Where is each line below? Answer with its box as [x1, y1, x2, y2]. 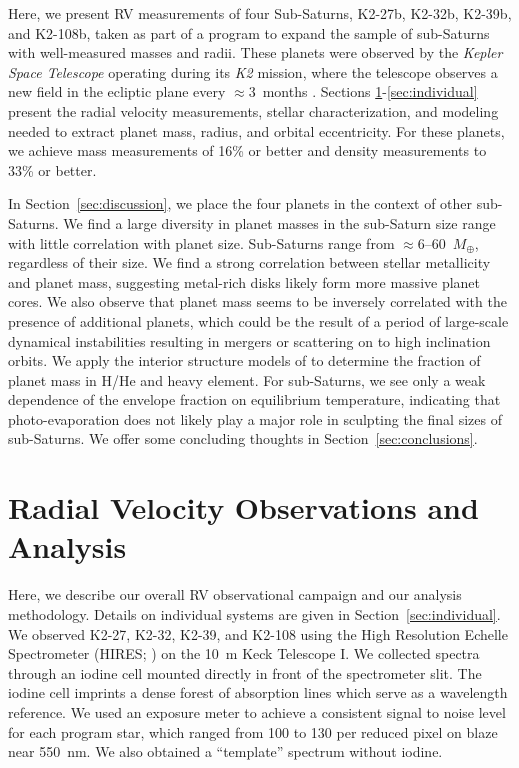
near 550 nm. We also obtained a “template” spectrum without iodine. [8, 741, 443, 762]
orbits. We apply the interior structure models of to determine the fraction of [8, 350, 481, 371]
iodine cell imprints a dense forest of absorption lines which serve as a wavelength [8, 682, 508, 703]
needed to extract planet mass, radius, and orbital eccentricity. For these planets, [8, 120, 505, 141]
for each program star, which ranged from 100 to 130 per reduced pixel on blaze [8, 721, 498, 742]
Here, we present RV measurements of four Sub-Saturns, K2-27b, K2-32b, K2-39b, [8, 3, 512, 23]
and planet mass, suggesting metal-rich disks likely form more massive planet [8, 271, 481, 292]
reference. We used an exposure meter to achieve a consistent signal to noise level [8, 701, 506, 722]
